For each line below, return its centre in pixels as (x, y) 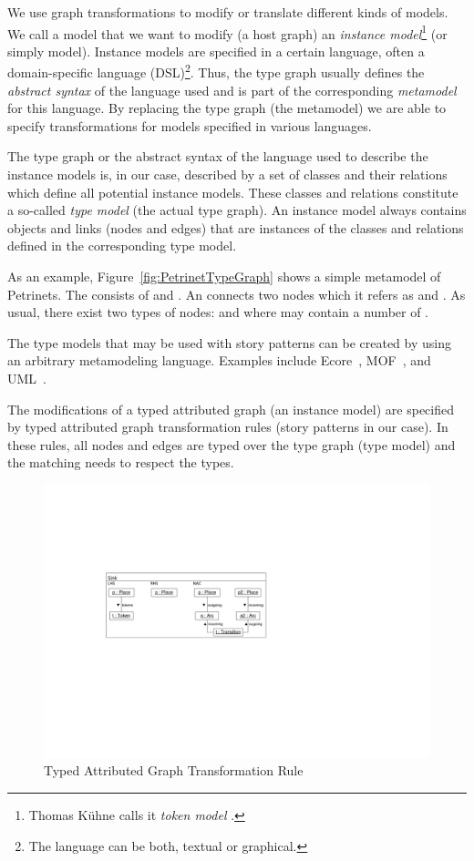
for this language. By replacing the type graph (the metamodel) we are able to (227, 108)
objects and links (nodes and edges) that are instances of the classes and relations (236, 227)
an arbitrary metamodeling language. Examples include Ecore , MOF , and (219, 360)
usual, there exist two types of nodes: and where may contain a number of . (218, 312)
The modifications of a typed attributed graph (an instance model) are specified (231, 409)
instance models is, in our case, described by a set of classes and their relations (227, 174)
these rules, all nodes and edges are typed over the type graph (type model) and (232, 444)
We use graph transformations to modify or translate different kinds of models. (228, 12)
